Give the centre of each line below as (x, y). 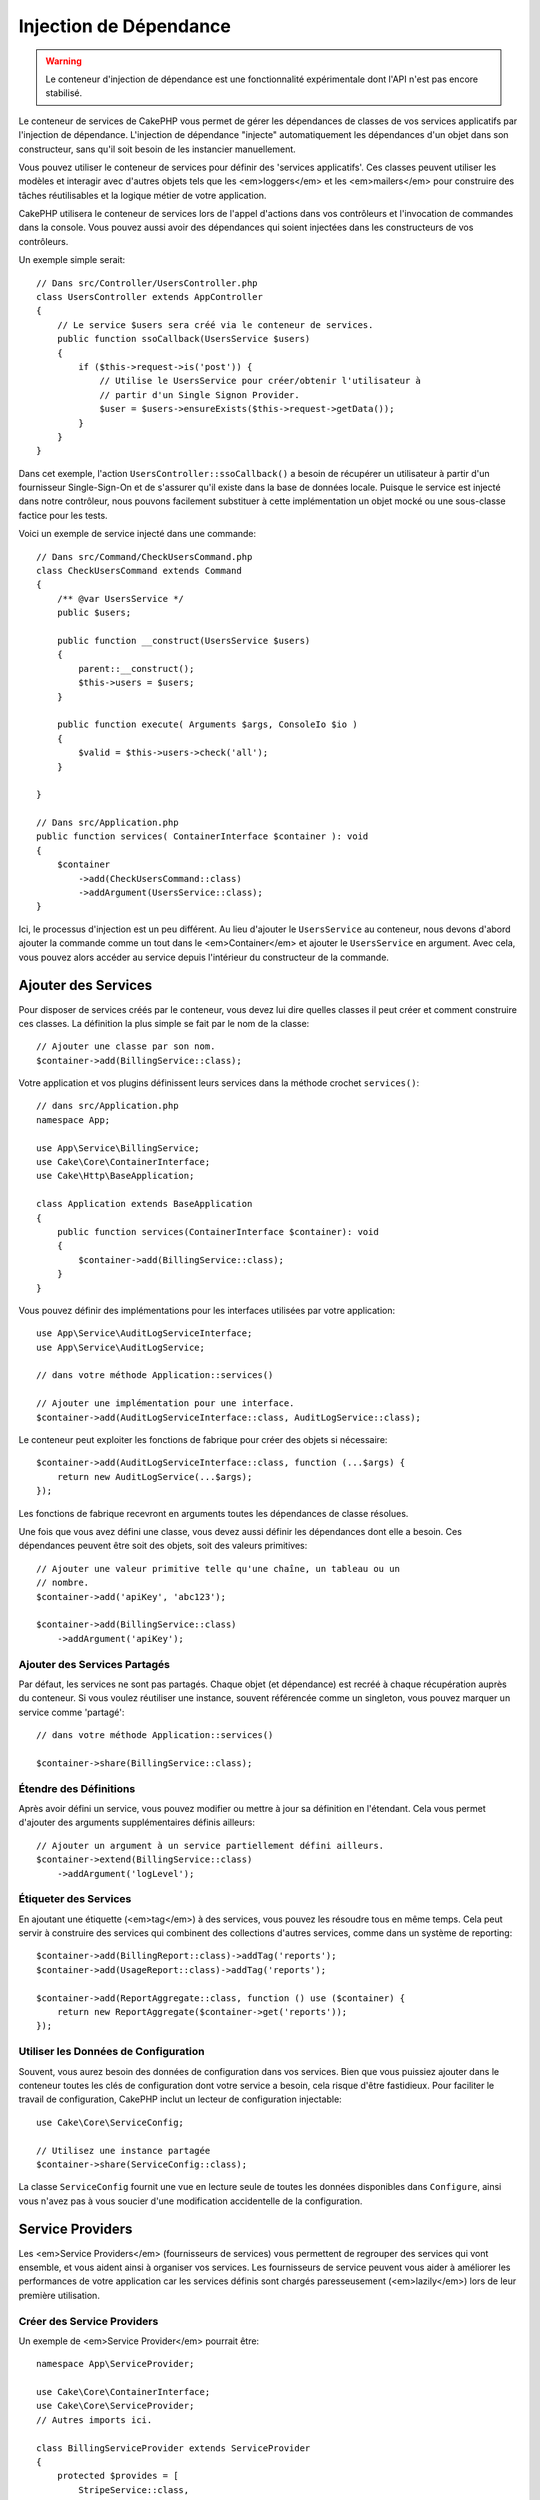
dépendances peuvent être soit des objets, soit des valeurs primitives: (163, 1546)
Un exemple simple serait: (72, 260)
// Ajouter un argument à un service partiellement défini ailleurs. (210, 1845)
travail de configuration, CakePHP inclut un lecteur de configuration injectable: (180, 2099)
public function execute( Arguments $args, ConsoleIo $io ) (207, 724)
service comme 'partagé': (71, 1712)
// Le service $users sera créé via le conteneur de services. (215, 324)
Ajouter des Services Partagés (94, 1664)
